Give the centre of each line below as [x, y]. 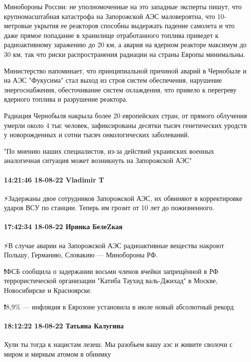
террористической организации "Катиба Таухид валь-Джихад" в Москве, [111, 281]
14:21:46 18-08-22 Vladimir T [54, 179]
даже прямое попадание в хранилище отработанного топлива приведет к [111, 35]
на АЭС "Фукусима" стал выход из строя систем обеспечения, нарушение [113, 80]
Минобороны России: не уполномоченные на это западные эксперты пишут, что [123, 6]
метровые [18, 26]
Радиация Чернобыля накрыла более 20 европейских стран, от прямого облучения [125, 115]
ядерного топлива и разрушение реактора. [66, 99]
